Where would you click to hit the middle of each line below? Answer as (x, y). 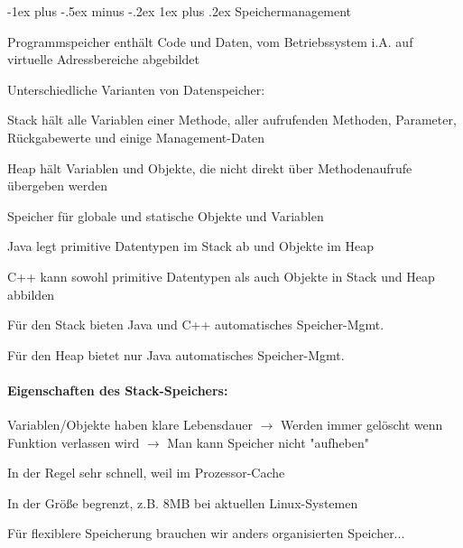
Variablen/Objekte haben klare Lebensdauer (130, 425)
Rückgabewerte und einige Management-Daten (136, 137)
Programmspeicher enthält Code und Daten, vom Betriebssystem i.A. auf (210, 41)
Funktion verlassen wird (74, 442)
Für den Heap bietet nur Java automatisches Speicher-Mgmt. (176, 354)
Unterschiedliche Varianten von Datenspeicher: (136, 89)
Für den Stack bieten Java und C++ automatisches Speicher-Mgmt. (196, 325)
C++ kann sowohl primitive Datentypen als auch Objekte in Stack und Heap (221, 276)
